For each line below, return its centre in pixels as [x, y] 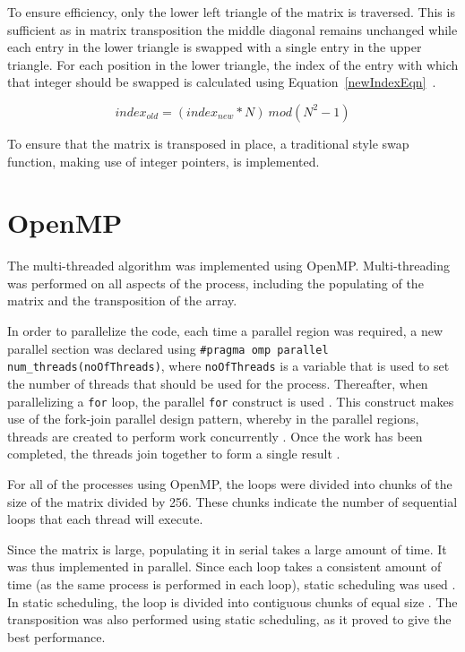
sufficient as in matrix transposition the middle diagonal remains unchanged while [232, 29]
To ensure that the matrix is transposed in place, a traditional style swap [208, 143]
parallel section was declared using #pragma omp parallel [168, 348]
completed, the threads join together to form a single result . [174, 454]
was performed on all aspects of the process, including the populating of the [215, 283]
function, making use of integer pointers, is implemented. [164, 161]
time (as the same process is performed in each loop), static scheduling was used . [232, 583]
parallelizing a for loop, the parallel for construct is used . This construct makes [231, 401]
